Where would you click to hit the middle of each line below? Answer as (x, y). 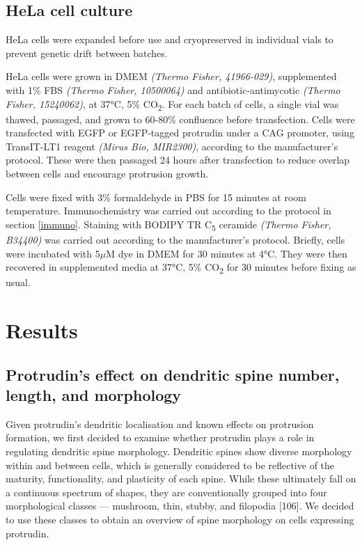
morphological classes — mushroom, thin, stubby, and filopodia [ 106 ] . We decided (180, 506)
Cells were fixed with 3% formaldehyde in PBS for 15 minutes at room (156, 197)
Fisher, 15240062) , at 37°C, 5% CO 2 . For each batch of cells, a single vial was (172, 104)
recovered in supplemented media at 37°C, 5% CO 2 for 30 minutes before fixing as (181, 268)
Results (42, 330)
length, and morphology (94, 395)
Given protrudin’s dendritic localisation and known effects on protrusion (160, 424)
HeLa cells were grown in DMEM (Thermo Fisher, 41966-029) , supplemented (171, 76)
